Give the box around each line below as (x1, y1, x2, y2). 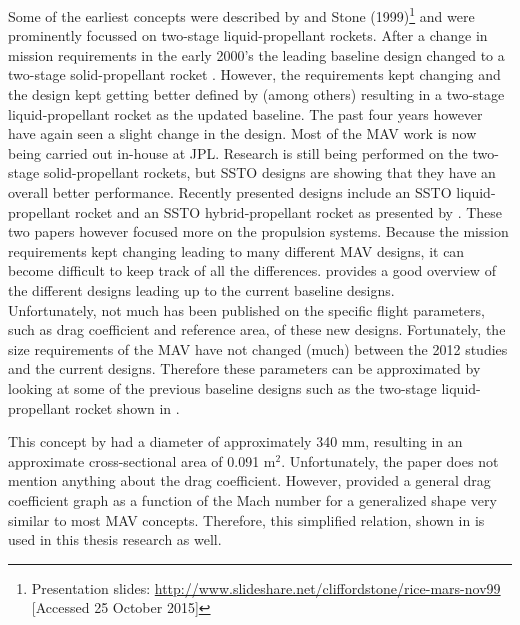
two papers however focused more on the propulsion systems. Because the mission (8, 221, 509, 242)
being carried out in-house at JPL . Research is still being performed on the (8, 142, 468, 163)
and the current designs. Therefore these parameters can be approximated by (8, 358, 481, 379)
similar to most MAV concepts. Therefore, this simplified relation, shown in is (8, 509, 485, 530)
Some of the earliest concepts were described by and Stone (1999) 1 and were (8, 3, 475, 26)
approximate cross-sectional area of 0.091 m (8, 450, 276, 471)
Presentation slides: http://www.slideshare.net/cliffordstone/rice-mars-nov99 (31, 577, 501, 598)
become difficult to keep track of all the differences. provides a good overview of (8, 260, 496, 281)
